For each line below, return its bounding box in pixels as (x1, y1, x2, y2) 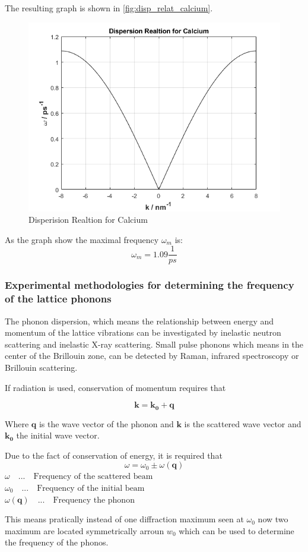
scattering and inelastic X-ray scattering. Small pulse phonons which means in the (5, 337, 304, 350)
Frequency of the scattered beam (33, 472, 153, 481)
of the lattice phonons (5, 291, 112, 306)
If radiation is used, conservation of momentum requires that (5, 381, 226, 393)
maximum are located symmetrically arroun (5, 524, 164, 537)
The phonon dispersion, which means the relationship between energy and (5, 314, 274, 327)
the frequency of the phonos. (5, 536, 109, 548)
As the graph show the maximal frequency (5, 233, 159, 245)
